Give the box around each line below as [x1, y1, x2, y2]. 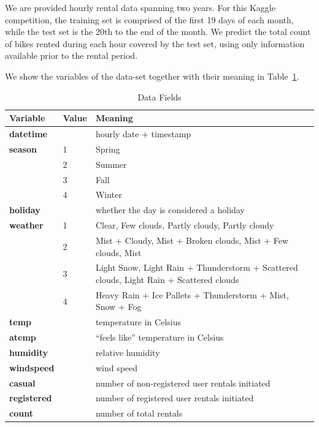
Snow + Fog [95, 300, 142, 313]
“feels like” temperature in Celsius [95, 331, 224, 344]
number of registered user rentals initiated [95, 391, 254, 404]
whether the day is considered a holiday [95, 203, 245, 216]
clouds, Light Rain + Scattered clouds [95, 273, 239, 285]
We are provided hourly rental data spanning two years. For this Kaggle [5, 1, 275, 13]
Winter [95, 188, 122, 201]
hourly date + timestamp [95, 127, 191, 140]
